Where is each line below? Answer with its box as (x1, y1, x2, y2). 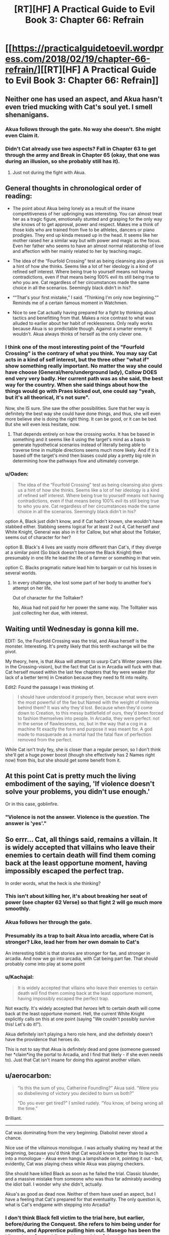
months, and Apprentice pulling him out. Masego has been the (5, 1226, 161, 1233)
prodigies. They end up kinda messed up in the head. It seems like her (12, 232, 158, 238)
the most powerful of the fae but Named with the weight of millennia (17, 699, 159, 706)
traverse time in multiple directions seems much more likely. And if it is (12, 447, 159, 453)
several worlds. (5, 570, 37, 576)
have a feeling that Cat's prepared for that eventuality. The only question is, (5, 1196, 161, 1202)
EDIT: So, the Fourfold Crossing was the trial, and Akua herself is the (5, 638, 147, 644)
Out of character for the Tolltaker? (12, 595, 83, 601)
